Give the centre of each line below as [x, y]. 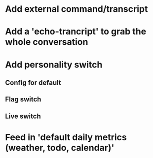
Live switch [23, 116]
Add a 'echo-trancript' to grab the [76, 32]
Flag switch [23, 99]
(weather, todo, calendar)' [60, 147]
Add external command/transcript [76, 9]
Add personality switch [54, 64]
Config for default [33, 82]
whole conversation [47, 42]
